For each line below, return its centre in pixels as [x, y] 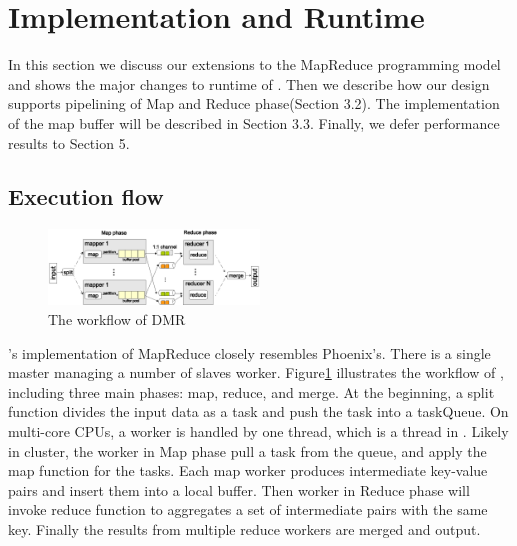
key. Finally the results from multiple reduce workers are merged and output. [244, 529]
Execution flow [86, 196]
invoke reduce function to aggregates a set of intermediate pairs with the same [248, 509]
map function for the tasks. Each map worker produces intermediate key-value [248, 470]
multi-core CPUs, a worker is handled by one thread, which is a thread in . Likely [258, 431]
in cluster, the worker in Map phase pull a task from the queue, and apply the [247, 450]
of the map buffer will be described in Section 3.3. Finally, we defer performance [254, 122]
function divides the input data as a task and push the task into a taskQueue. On [258, 411]
